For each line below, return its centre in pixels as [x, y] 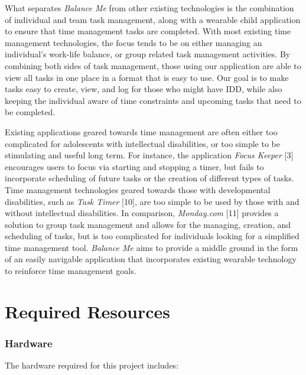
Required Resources [88, 311]
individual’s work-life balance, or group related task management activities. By [148, 54]
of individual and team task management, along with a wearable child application [153, 19]
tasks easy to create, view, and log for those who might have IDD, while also [144, 89]
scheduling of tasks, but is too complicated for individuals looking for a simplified [152, 236]
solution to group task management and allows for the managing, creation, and [148, 224]
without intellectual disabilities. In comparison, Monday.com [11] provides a [142, 213]
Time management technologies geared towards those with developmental [138, 189]
